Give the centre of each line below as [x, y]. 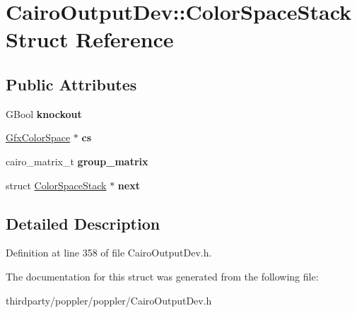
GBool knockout [44, 113]
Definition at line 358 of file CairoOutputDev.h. [109, 253]
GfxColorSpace [38, 137]
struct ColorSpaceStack [56, 185]
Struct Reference [90, 39]
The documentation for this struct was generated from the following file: [162, 276]
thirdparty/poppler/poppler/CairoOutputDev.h [109, 300]
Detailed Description [83, 223]
